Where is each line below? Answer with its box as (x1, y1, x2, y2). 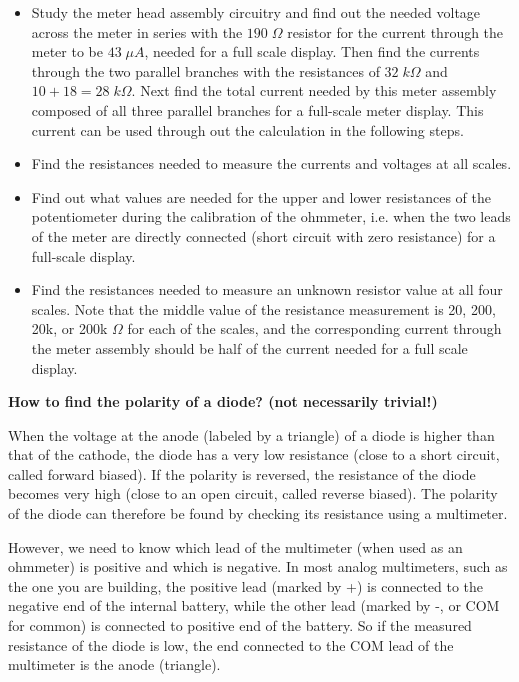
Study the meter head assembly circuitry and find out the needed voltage (31, 2, 481, 22)
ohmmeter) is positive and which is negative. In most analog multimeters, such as (8, 556, 508, 577)
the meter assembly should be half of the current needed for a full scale (31, 337, 468, 358)
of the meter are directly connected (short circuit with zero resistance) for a (31, 225, 496, 246)
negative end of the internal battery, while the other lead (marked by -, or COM (8, 595, 500, 616)
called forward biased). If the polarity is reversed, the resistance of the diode (8, 463, 476, 484)
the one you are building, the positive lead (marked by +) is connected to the (8, 575, 484, 596)
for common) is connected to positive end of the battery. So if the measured (8, 615, 472, 636)
